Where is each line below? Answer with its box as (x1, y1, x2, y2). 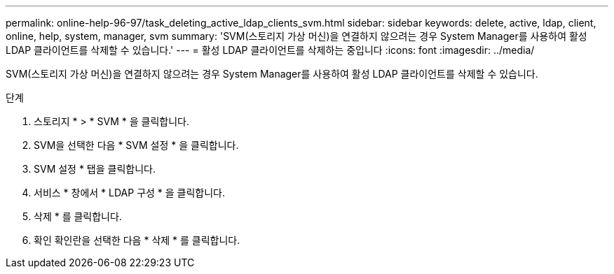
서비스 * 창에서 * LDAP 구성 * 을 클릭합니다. (34, 187, 226, 199)
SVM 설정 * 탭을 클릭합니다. (34, 163, 156, 175)
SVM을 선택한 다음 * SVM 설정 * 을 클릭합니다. (34, 139, 239, 151)
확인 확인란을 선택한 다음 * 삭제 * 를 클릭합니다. (34, 234, 240, 246)
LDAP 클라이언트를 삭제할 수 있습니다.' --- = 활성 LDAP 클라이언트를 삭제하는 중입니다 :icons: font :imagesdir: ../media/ (6, 44, 535, 56)
